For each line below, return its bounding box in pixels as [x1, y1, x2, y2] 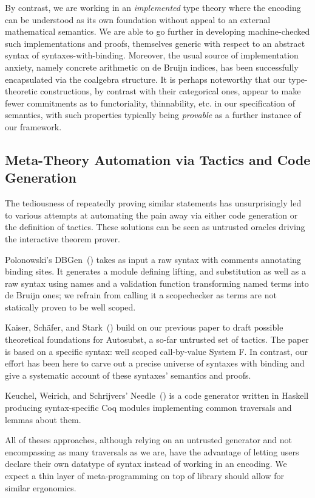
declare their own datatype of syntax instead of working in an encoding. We [5, 457, 287, 470]
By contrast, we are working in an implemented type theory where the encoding [5, 1, 301, 13]
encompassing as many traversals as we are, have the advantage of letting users [5, 445, 299, 458]
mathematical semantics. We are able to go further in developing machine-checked [5, 25, 310, 38]
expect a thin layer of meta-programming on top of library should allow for [5, 469, 285, 482]
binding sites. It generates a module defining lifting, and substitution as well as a [5, 265, 307, 278]
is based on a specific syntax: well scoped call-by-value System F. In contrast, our [5, 345, 308, 357]
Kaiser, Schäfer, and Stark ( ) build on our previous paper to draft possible [5, 321, 283, 334]
